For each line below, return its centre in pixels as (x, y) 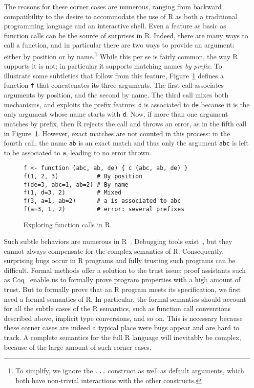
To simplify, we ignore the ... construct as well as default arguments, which (130, 371)
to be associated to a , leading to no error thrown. (78, 152)
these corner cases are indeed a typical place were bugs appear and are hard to (122, 327)
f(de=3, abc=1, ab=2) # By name (76, 184)
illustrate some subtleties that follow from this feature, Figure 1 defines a (114, 75)
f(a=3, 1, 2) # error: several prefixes (104, 209)
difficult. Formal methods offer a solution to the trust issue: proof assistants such (125, 270)
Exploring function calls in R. (68, 225)
